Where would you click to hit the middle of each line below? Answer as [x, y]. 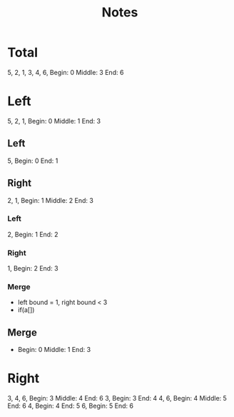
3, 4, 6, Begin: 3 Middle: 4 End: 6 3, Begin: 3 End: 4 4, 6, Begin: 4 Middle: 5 [117, 398]
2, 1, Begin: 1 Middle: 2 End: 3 [51, 200]
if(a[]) [26, 310]
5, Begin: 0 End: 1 [33, 161]
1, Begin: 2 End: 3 [33, 268]
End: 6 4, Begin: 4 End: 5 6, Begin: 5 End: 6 [71, 406]
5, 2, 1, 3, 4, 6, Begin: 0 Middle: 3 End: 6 [66, 72]
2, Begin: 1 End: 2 [33, 234]
